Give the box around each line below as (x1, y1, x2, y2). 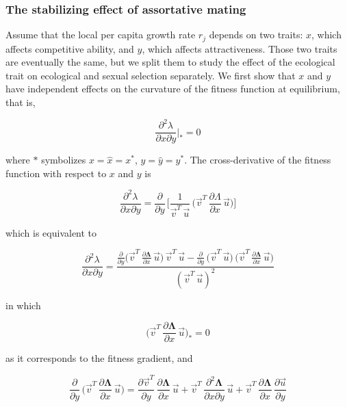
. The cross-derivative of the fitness (184, 153, 331, 167)
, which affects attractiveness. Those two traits (142, 41, 337, 55)
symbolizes (41, 153, 86, 167)
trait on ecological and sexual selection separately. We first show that (5, 68, 296, 82)
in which (5, 298, 41, 312)
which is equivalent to (5, 225, 97, 239)
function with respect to (5, 166, 107, 180)
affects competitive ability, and (5, 41, 134, 55)
